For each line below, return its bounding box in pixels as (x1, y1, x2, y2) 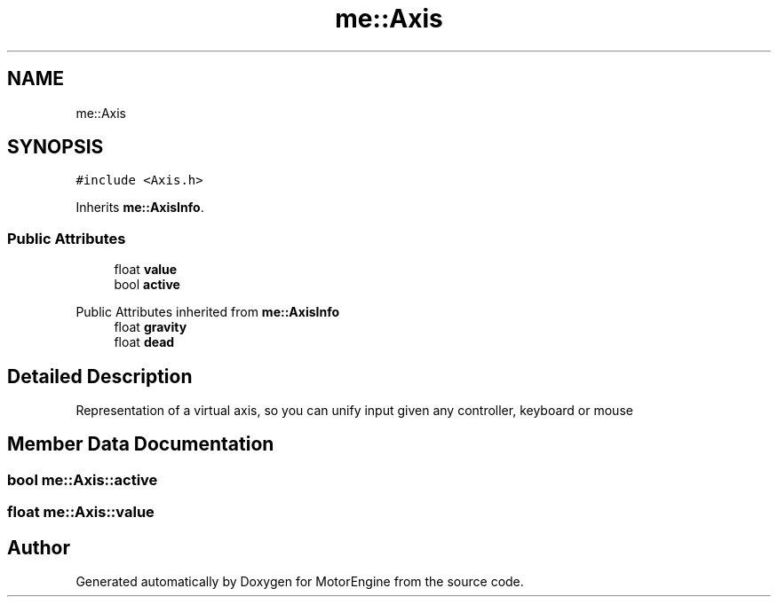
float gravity (114, 319, 187, 335)
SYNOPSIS (7, 136, 104, 159)
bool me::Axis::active (7, 470, 158, 489)
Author (7, 536, 70, 559)
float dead (114, 334, 175, 350)
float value (114, 262, 178, 278)
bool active (114, 277, 180, 293)
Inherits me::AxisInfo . (75, 200, 204, 216)
